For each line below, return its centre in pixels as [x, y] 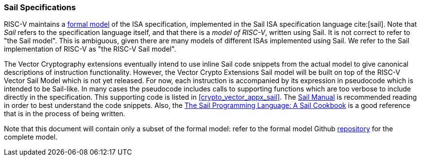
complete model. [31, 137]
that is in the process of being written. [65, 114]
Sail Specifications [40, 7]
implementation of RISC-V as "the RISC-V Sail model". [90, 49]
